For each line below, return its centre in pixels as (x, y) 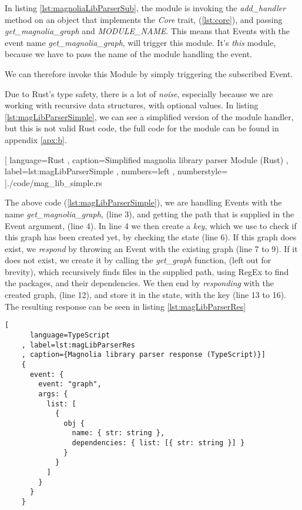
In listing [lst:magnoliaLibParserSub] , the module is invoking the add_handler (145, 8)
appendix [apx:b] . (36, 139)
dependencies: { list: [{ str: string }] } (158, 443)
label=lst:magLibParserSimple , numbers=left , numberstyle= (116, 171)
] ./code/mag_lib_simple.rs (53, 182)
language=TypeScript (70, 335)
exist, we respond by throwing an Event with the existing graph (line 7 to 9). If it (151, 248)
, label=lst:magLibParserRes (78, 345)
